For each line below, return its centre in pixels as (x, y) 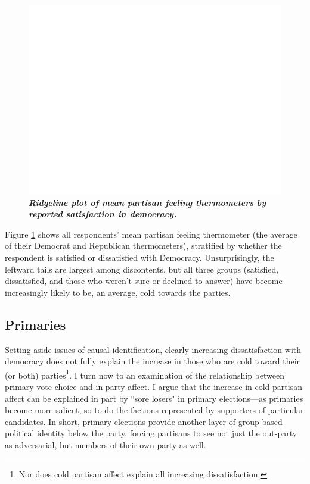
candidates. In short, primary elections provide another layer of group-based (144, 421)
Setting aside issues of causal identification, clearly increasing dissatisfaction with (153, 349)
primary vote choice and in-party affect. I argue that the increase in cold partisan (154, 386)
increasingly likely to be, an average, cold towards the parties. (118, 292)
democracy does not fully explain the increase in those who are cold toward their (153, 361)
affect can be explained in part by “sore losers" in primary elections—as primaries (154, 398)
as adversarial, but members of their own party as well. (106, 444)
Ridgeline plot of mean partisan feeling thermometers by (148, 202)
